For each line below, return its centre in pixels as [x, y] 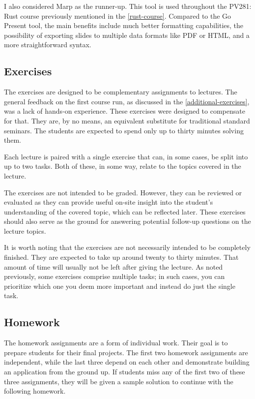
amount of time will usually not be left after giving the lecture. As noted [113, 266]
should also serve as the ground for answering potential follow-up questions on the [127, 221]
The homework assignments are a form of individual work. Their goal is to [116, 343]
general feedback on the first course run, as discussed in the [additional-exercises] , [127, 101]
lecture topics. [25, 230]
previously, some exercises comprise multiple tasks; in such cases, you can [114, 276]
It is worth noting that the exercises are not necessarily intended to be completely [127, 247]
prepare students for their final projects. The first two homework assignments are [126, 352]
